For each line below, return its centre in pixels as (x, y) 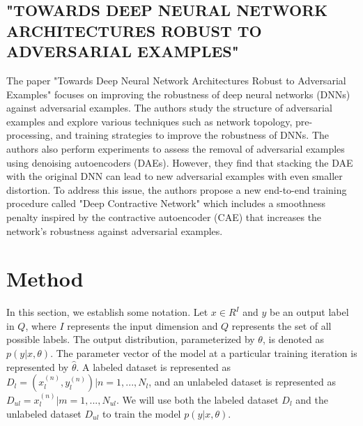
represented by (38, 366)
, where (41, 325)
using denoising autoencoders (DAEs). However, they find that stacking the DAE (180, 162)
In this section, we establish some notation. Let (107, 312)
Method (45, 279)
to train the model (142, 413)
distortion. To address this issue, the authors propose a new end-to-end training (177, 189)
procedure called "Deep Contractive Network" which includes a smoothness (166, 203)
